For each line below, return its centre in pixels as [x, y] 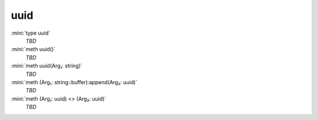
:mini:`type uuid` [31, 33]
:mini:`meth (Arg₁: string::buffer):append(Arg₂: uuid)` [74, 82]
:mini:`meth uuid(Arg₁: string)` [47, 66]
